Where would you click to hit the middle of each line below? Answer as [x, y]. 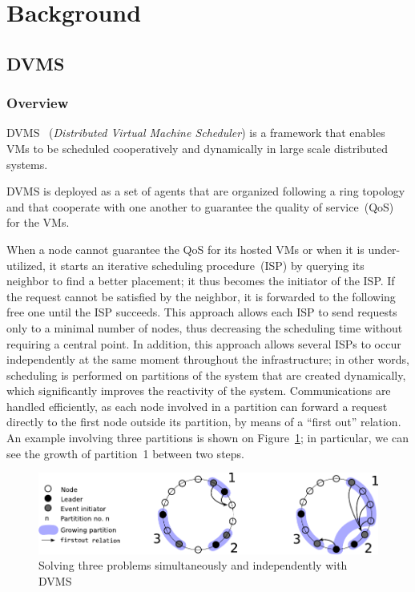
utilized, [26, 265]
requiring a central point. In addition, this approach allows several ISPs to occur [204, 343]
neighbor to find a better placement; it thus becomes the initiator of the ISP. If [201, 281]
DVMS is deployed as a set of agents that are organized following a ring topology [206, 191]
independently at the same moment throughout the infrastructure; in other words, [208, 359]
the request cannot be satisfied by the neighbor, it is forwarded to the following [201, 296]
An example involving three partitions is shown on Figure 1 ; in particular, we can [207, 438]
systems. [27, 164]
